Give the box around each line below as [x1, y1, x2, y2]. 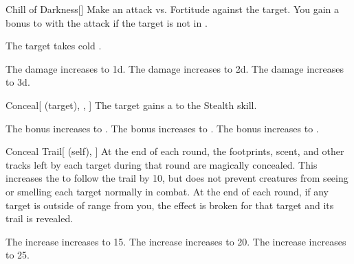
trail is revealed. [5, 211, 74, 226]
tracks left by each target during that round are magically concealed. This [5, 157, 318, 171]
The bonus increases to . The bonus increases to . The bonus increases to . [5, 121, 319, 135]
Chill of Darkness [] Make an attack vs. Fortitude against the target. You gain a [5, 2, 340, 16]
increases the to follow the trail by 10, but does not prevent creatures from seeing [5, 171, 349, 185]
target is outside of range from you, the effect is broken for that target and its [5, 197, 334, 212]
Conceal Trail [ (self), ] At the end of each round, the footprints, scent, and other [5, 144, 344, 158]
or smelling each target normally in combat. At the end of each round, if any [5, 184, 329, 198]
